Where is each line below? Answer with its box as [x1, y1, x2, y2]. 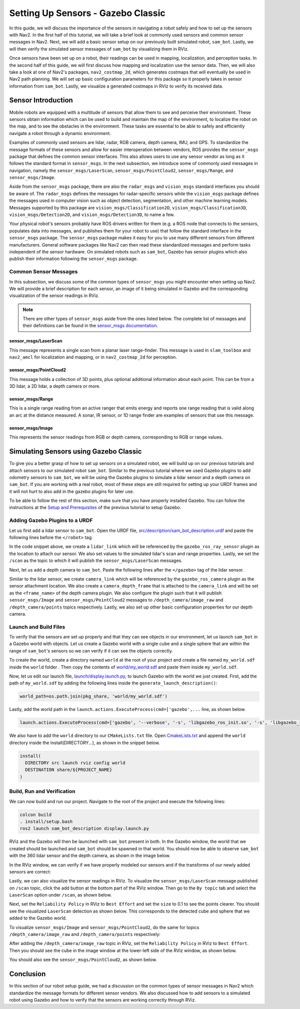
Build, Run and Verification [9, 788, 76, 795]
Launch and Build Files [9, 623, 65, 630]
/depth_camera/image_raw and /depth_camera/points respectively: [9, 931, 161, 937]
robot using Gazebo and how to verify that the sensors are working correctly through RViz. [9, 996, 196, 1002]
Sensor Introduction [9, 96, 73, 104]
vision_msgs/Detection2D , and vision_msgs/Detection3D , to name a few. [9, 211, 175, 217]
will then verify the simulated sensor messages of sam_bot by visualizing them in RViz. [9, 45, 189, 52]
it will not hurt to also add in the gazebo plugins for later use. [9, 488, 134, 494]
